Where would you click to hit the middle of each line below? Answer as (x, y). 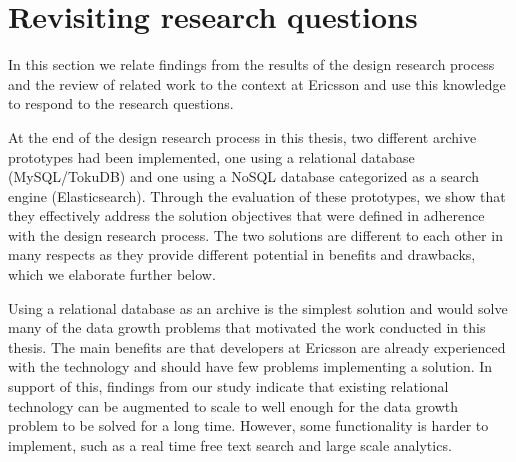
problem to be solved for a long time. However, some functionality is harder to (248, 425)
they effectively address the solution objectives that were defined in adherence (246, 215)
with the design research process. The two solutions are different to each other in (255, 234)
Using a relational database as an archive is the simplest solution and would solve (258, 307)
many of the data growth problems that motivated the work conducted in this (247, 327)
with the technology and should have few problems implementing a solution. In (250, 366)
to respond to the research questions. (121, 103)
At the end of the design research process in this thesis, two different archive (242, 136)
